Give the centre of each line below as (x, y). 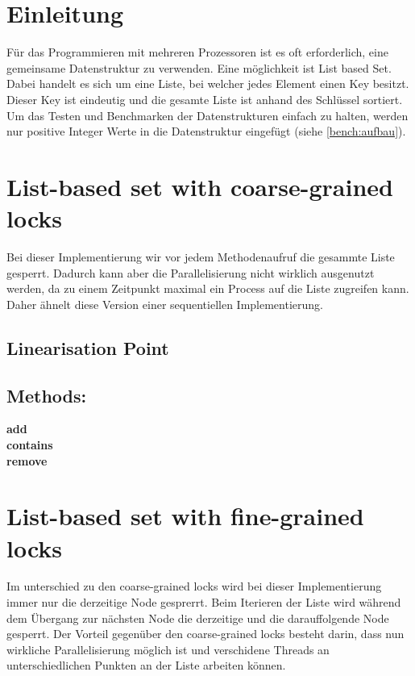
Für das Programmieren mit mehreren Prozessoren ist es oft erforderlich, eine (197, 52)
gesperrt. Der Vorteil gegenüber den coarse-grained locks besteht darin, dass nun (205, 634)
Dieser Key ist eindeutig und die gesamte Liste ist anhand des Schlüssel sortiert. (205, 99)
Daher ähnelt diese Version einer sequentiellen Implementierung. (165, 304)
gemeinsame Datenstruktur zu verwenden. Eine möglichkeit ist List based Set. (199, 67)
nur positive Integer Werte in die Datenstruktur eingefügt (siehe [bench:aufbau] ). (206, 131)
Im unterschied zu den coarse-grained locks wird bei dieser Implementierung (194, 586)
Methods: (47, 395)
